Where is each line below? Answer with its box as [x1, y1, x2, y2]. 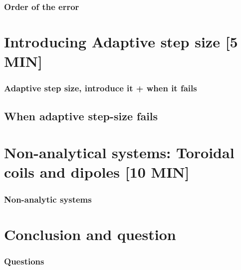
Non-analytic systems [4, 193, 92, 205]
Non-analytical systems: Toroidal [4, 142, 235, 163]
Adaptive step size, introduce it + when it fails [4, 82, 197, 94]
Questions [4, 255, 44, 267]
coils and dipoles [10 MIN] [4, 162, 190, 182]
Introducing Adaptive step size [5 [4, 31, 238, 52]
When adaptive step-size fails [4, 108, 158, 123]
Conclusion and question [4, 224, 176, 244]
